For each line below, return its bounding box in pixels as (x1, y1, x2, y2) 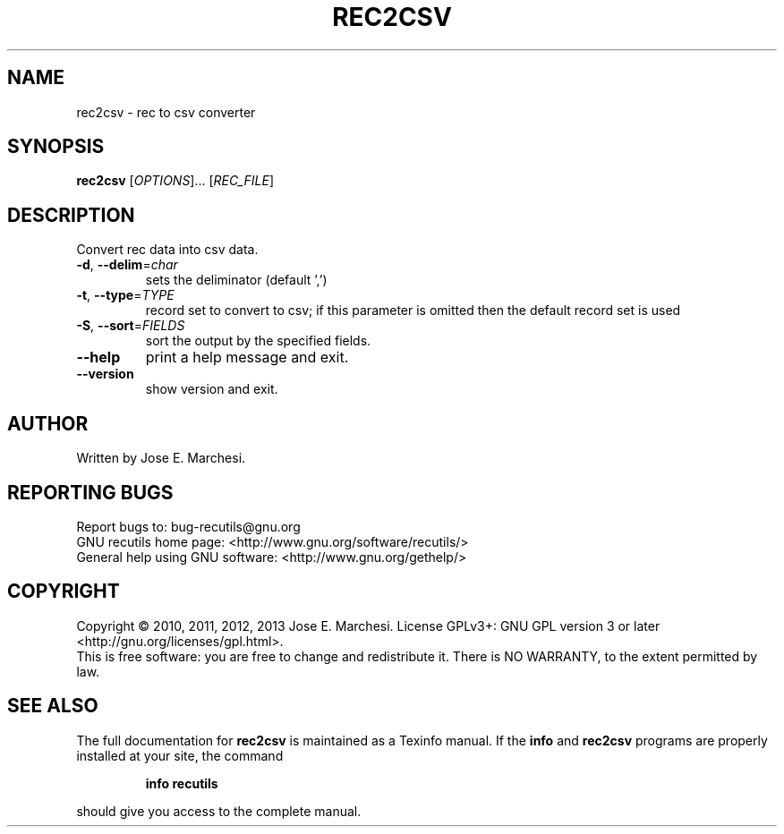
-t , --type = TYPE (76, 287, 175, 303)
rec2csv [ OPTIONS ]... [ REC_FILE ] (76, 173, 275, 189)
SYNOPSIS (7, 135, 105, 158)
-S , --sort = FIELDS (76, 318, 185, 334)
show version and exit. (145, 381, 278, 397)
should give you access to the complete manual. (76, 803, 362, 819)
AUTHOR (7, 412, 89, 435)
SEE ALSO (7, 694, 98, 718)
